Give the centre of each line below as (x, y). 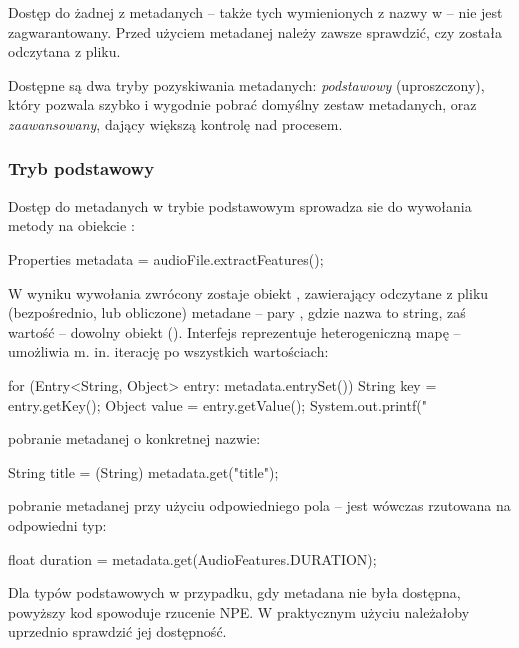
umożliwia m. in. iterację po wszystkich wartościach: (168, 351)
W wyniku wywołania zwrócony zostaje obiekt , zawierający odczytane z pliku (248, 292)
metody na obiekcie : (71, 225)
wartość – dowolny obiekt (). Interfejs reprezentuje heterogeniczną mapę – (234, 331)
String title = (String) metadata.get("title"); (143, 471)
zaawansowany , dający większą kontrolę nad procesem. (175, 123)
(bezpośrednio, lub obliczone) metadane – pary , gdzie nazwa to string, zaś (237, 312)
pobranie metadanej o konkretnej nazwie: (134, 438)
